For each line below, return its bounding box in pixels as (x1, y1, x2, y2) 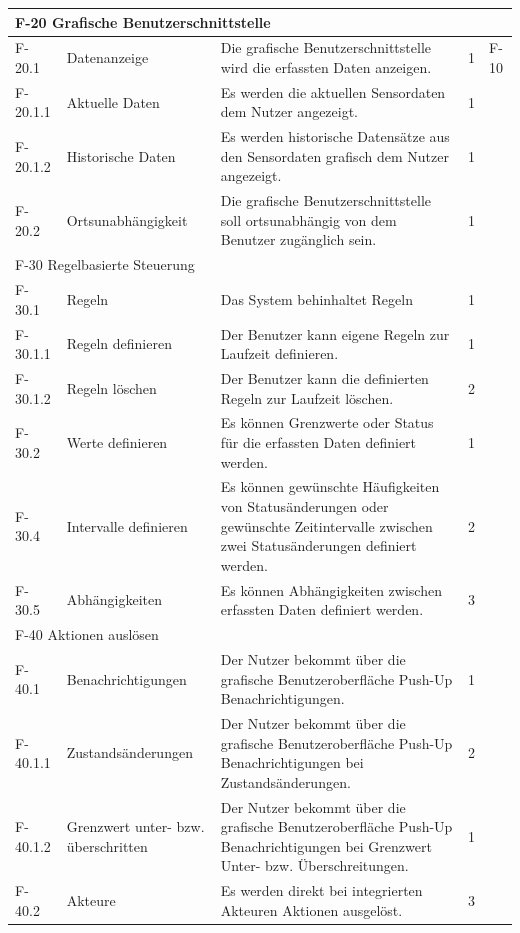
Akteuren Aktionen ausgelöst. (220, 899, 403, 920)
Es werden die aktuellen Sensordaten (220, 81, 446, 102)
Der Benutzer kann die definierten (220, 368, 429, 388)
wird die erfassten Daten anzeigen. (220, 56, 432, 77)
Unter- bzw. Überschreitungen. (220, 855, 409, 876)
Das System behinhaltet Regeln (220, 288, 413, 309)
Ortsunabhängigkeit (66, 209, 188, 230)
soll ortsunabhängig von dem (220, 209, 397, 230)
